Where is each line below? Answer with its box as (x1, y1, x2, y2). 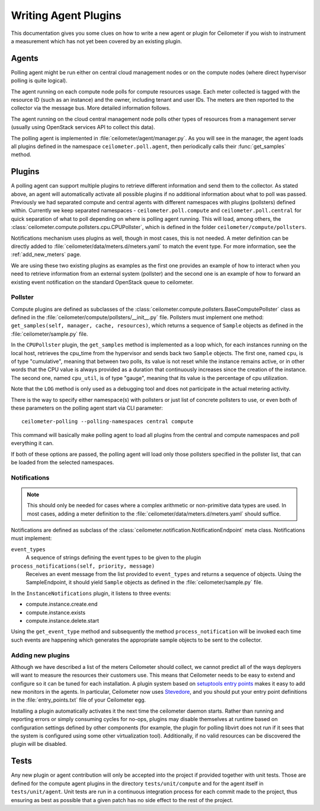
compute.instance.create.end (25, 601, 98, 608)
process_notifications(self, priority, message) (11, 562, 155, 569)
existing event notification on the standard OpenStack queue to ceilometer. (11, 278, 194, 285)
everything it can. (11, 440, 54, 447)
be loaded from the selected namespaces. (11, 459, 114, 466)
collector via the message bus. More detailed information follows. (11, 104, 171, 112)
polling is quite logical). (11, 77, 68, 84)
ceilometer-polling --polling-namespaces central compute (21, 418, 194, 425)
